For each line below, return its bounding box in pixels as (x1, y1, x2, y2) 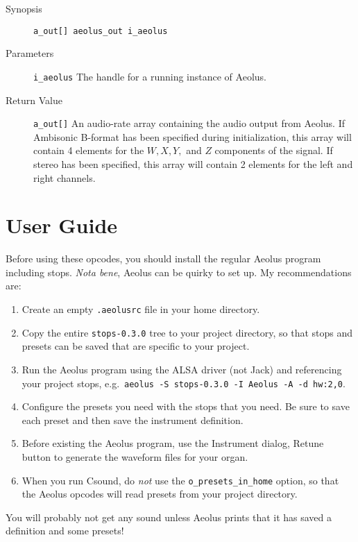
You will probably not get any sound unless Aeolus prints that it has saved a (6, 509, 332, 524)
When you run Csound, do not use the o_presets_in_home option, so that (22, 473, 339, 487)
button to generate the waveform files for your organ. (22, 449, 248, 464)
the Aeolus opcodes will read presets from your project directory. (22, 486, 298, 501)
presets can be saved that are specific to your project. (22, 339, 250, 353)
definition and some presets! (6, 523, 124, 538)
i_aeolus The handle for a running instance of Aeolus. (33, 69, 266, 83)
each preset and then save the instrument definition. (22, 412, 244, 427)
